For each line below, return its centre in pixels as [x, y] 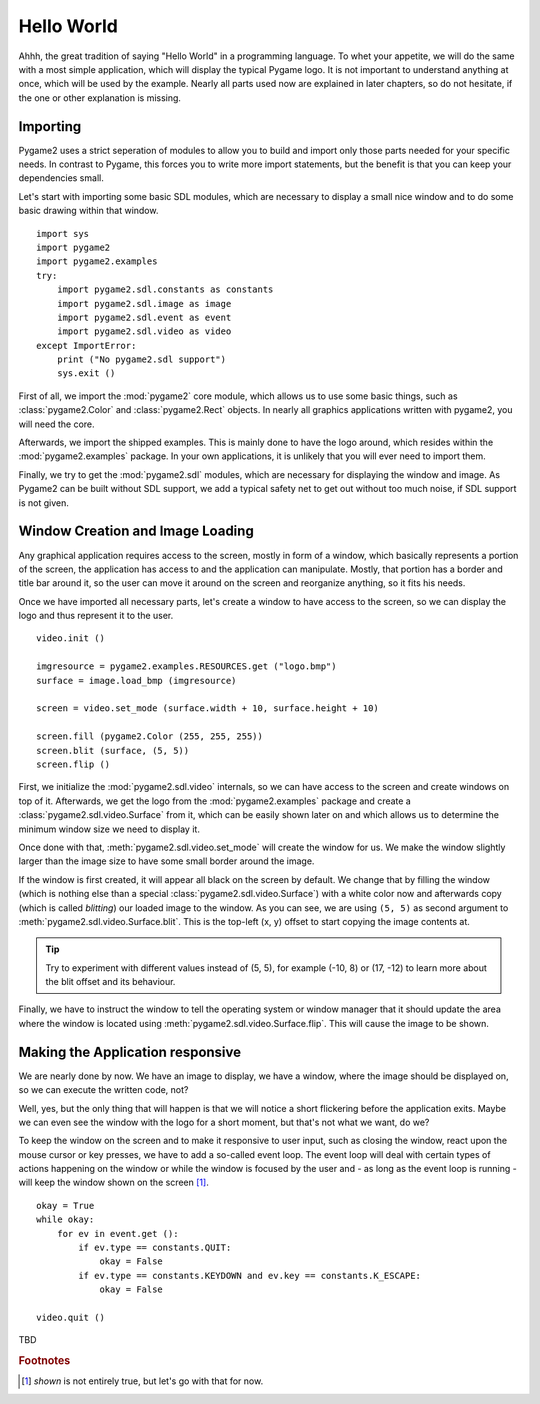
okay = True [65, 1205]
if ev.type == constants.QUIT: [155, 1248]
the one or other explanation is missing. [100, 97]
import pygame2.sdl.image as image [144, 303]
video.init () [70, 638]
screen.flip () [73, 764]
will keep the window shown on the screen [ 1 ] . [113, 1182]
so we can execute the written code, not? [103, 1090]
